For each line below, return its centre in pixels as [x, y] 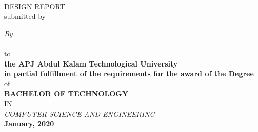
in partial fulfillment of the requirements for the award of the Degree [129, 73]
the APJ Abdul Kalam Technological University [91, 63]
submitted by [25, 16]
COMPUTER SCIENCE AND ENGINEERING [80, 113]
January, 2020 [29, 124]
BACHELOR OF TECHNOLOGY [66, 93]
